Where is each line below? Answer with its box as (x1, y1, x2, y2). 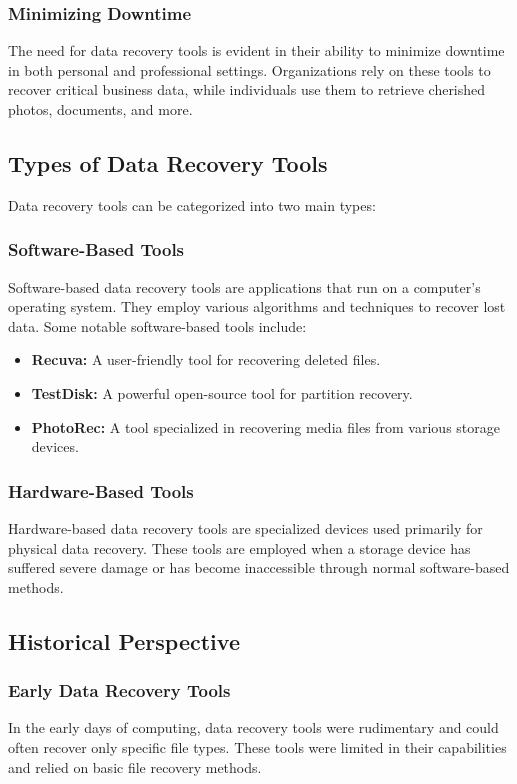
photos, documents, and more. (8, 99, 193, 119)
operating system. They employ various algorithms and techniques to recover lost (8, 296, 506, 317)
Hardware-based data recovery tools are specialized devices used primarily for (8, 517, 483, 538)
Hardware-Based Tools (8, 478, 194, 503)
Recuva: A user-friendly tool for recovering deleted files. (31, 349, 381, 370)
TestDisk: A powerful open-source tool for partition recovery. (31, 382, 413, 403)
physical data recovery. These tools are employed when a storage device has (8, 537, 471, 558)
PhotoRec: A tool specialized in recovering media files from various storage (31, 416, 500, 437)
